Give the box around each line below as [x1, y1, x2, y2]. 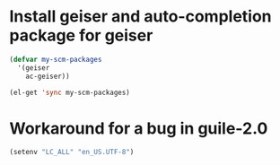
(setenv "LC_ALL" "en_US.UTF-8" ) [9, 148, 135, 157]
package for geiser [9, 25, 153, 46]
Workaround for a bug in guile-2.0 [9, 118, 268, 138]
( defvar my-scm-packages [9, 55, 102, 64]
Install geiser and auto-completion [9, 6, 272, 27]
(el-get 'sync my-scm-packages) [9, 88, 130, 97]
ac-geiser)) [25, 72, 70, 81]
